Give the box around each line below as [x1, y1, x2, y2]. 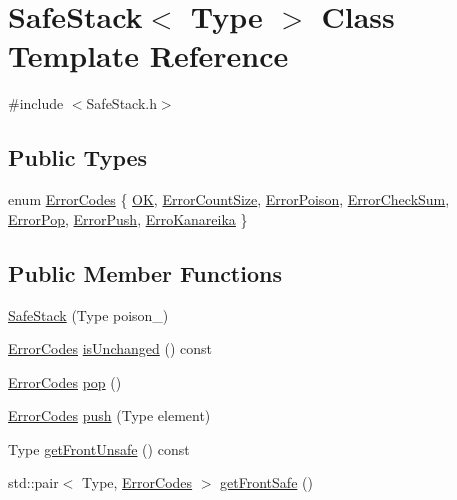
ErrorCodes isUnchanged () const [8, 338, 212, 359]
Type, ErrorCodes [82, 472, 193, 493]
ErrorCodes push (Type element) [8, 405, 211, 426]
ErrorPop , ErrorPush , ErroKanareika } [8, 208, 248, 229]
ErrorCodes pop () [8, 371, 122, 392]
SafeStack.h [86, 93, 157, 114]
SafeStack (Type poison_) [8, 304, 169, 325]
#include [8, 93, 64, 114]
